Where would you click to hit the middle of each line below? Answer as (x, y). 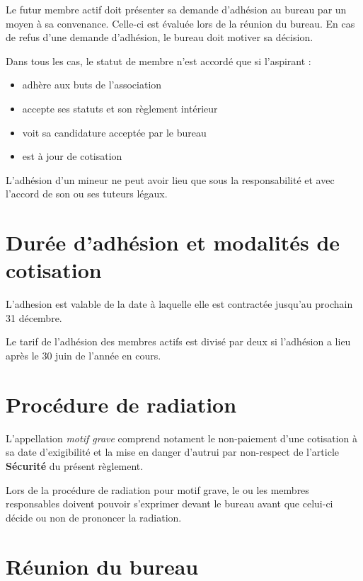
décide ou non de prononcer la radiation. (94, 517)
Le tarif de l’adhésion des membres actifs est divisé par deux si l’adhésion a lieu (178, 341)
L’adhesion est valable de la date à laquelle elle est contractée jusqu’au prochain (179, 304)
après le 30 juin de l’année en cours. (83, 356)
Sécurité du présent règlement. (75, 465)
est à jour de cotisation (72, 156)
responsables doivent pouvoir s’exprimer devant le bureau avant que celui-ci (169, 504)
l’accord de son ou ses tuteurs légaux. (87, 194)
